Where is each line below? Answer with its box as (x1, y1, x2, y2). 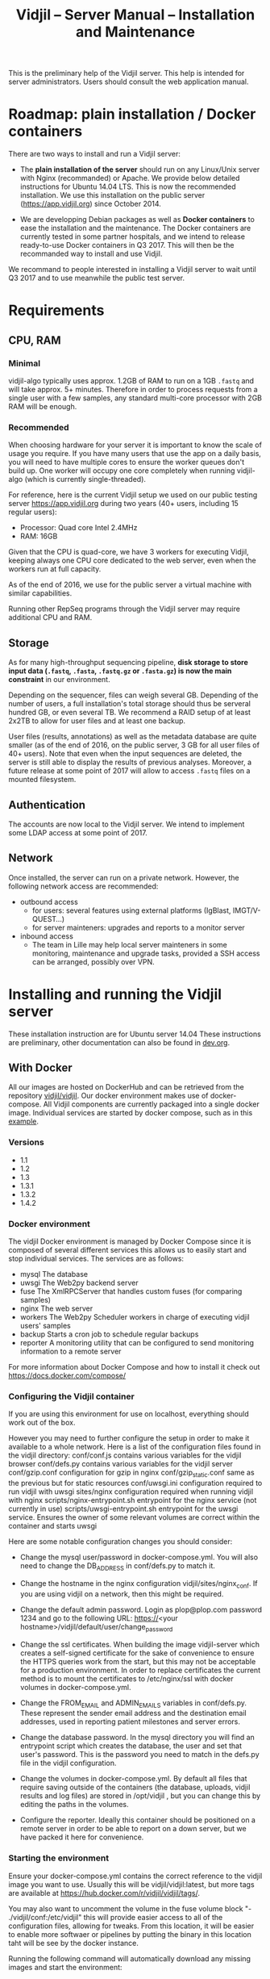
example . (8, 1116, 39, 1127)
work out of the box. (8, 1418, 76, 1428)
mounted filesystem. (8, 775, 77, 784)
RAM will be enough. (8, 402, 77, 411)
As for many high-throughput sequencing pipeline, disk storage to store (8, 658, 248, 667)
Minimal (8, 358, 41, 369)
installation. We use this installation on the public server (19, 190, 206, 200)
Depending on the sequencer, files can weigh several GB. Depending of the (8, 690, 259, 700)
